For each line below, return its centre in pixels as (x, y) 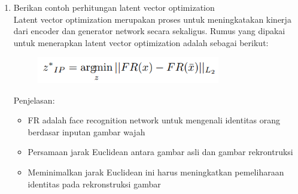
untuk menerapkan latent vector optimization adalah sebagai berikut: (141, 42)
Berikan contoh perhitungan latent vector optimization (114, 7)
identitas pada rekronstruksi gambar (94, 184)
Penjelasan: (34, 100)
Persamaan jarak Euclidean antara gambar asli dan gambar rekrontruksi (160, 152)
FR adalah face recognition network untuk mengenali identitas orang (154, 120)
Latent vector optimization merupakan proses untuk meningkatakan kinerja (152, 19)
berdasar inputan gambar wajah (86, 131)
